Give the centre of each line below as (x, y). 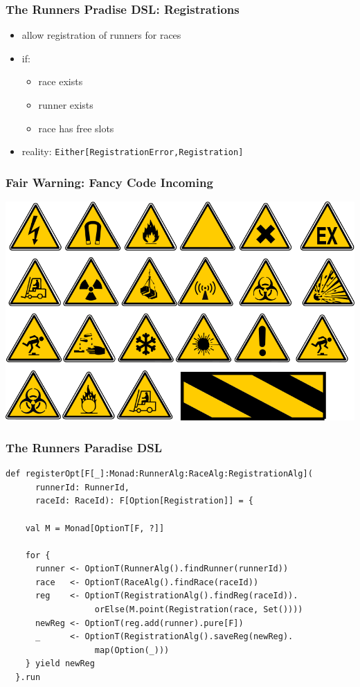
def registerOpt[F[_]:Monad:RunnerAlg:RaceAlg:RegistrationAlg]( (159, 474)
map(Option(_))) (132, 650)
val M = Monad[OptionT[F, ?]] (95, 528)
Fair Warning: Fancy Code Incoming (109, 182)
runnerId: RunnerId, (82, 487)
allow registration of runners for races (101, 35)
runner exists (66, 105)
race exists (61, 81)
